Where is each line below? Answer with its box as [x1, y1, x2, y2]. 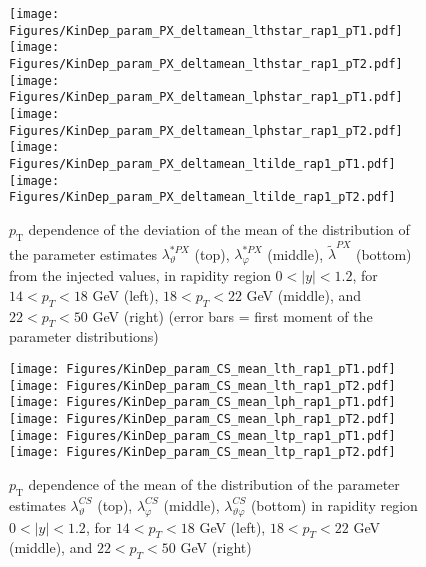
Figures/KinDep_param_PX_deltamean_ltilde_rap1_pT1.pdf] [9, 156, 396, 171]
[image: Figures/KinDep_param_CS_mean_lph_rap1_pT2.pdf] [9, 411, 396, 426]
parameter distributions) [9, 326, 159, 347]
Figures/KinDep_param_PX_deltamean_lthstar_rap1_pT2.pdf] [9, 56, 403, 71]
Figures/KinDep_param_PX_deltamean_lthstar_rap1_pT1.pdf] [9, 23, 403, 38]
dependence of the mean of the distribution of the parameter [28, 473, 400, 494]
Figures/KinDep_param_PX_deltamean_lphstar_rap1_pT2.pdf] [9, 123, 403, 138]
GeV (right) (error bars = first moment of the [92, 305, 373, 326]
